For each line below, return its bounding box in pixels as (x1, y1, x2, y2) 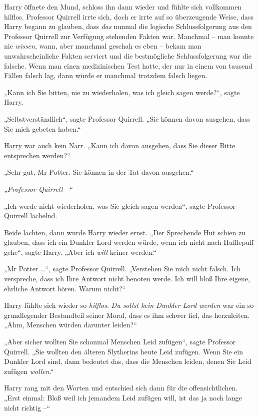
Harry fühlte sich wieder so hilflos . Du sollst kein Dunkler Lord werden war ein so (4, 300, 254, 310)
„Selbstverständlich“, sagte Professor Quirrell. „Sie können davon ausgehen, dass (4, 113, 250, 124)
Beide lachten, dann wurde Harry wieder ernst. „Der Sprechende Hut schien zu (4, 227, 246, 237)
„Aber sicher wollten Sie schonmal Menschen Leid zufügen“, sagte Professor (4, 336, 236, 347)
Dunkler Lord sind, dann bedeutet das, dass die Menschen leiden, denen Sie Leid (4, 356, 251, 366)
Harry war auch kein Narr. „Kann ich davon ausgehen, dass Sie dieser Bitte (4, 140, 235, 151)
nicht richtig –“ (4, 402, 50, 412)
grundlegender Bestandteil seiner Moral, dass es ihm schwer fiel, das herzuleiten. (4, 309, 250, 320)
